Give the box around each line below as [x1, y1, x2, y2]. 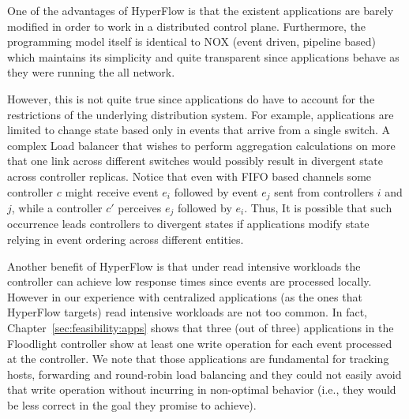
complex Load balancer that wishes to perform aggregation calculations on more [7, 137, 396, 153]
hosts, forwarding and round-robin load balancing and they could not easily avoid [7, 365, 402, 382]
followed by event [174, 183, 258, 200]
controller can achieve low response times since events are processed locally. [7, 273, 372, 290]
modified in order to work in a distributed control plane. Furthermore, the [7, 17, 366, 34]
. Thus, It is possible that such [244, 199, 392, 215]
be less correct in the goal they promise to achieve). [7, 396, 257, 413]
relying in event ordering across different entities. [7, 231, 244, 248]
